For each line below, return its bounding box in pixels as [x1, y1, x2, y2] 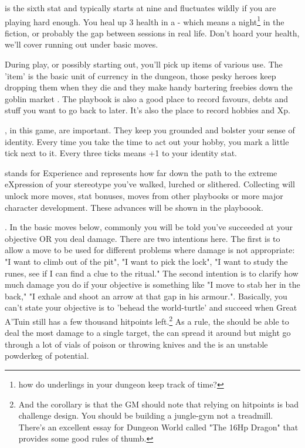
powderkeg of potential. [5, 349, 89, 362]
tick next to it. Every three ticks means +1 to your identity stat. [5, 147, 238, 159]
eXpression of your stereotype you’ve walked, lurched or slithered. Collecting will [5, 178, 295, 190]
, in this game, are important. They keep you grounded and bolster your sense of [5, 124, 295, 136]
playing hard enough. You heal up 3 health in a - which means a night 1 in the [5, 14, 284, 28]
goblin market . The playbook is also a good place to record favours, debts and [5, 92, 289, 105]
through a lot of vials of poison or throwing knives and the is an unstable [5, 338, 268, 350]
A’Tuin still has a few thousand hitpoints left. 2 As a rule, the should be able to [5, 313, 289, 327]
